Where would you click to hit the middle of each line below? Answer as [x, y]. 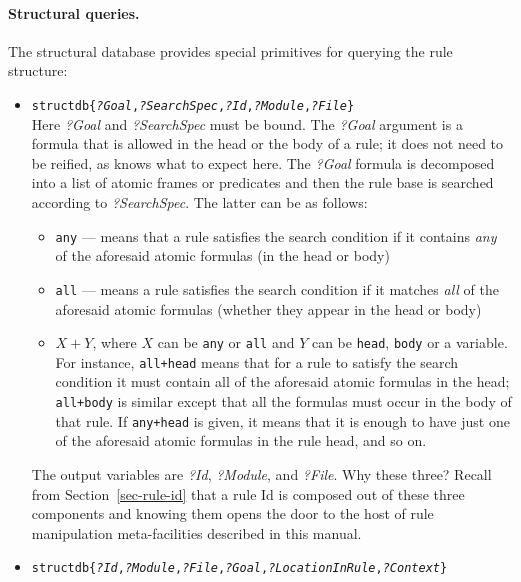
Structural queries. [74, 12]
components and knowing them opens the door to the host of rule [232, 513]
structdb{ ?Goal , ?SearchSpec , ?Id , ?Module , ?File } [193, 105]
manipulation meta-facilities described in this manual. [196, 532]
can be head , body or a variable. [409, 342]
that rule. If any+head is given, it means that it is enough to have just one [282, 420]
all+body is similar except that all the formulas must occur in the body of [283, 401]
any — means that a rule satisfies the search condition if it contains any [276, 235]
